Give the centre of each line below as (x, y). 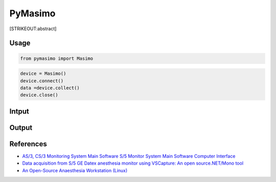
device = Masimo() (43, 74)
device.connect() (42, 81)
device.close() (39, 95)
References (28, 144)
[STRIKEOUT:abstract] (33, 29)
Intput (19, 111)
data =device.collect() (50, 88)
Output (21, 128)
